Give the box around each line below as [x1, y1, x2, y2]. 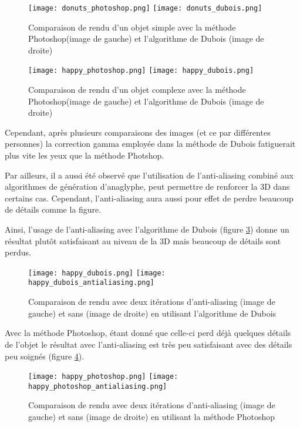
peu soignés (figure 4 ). [5, 349, 85, 362]
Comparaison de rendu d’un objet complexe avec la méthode [28, 83, 246, 96]
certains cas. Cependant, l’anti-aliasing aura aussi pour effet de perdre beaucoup [5, 191, 294, 204]
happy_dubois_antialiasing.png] [28, 278, 154, 287]
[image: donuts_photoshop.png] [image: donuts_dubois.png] [28, 4, 262, 12]
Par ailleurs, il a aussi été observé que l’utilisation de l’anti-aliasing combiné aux [5, 169, 294, 181]
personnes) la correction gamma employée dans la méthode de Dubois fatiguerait [5, 137, 296, 150]
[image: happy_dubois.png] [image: [28, 268, 166, 277]
